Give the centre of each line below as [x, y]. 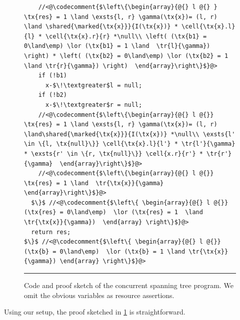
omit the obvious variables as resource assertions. [99, 295]
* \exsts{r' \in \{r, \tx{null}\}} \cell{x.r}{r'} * [113, 154]
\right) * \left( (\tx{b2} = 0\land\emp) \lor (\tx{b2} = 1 [126, 56]
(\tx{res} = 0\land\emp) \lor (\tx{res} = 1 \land [113, 212]
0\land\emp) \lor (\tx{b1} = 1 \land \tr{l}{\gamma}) [117, 46]
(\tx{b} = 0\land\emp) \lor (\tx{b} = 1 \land [105, 251]
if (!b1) [52, 76]
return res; [51, 232]
